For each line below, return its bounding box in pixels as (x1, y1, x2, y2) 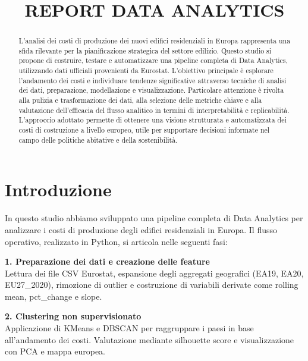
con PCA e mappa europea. (5, 345, 106, 357)
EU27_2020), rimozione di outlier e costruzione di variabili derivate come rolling (5, 278, 298, 291)
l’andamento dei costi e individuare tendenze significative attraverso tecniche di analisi (18, 75, 287, 85)
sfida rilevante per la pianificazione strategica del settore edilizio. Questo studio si (18, 45, 272, 55)
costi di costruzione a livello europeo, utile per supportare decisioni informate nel (18, 125, 270, 135)
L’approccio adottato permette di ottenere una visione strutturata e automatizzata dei (18, 115, 287, 125)
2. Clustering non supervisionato (5, 310, 142, 322)
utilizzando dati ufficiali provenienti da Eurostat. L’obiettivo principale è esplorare (18, 65, 274, 76)
